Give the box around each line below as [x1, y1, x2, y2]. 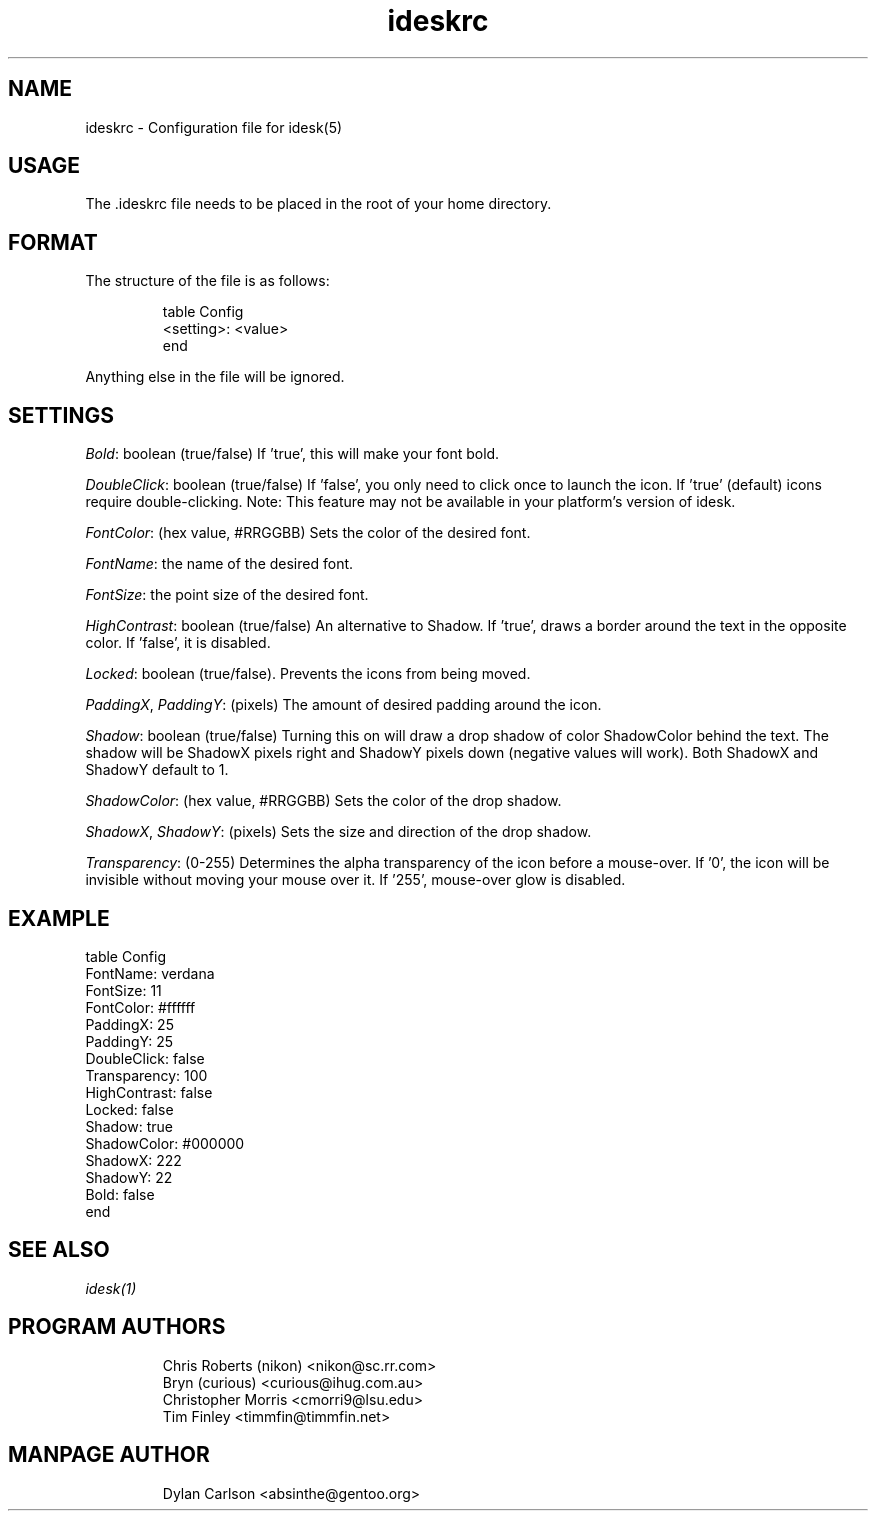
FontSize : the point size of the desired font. [85, 586, 369, 604]
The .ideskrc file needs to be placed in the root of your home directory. [85, 195, 552, 213]
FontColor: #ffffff [85, 998, 196, 1016]
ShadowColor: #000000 [85, 1134, 245, 1152]
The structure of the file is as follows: [85, 272, 330, 290]
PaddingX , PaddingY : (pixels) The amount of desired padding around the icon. [85, 696, 602, 714]
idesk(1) [85, 1279, 137, 1297]
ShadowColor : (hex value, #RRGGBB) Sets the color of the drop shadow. [85, 792, 562, 810]
